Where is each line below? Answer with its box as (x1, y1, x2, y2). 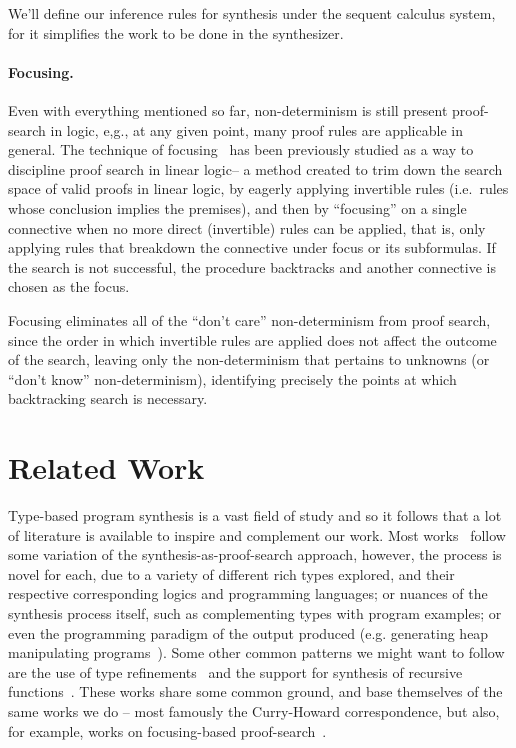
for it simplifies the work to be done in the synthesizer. (8, 22, 344, 43)
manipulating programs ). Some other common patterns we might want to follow (8, 642, 505, 663)
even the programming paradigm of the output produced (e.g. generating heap (8, 622, 489, 643)
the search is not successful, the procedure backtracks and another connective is (8, 256, 496, 277)
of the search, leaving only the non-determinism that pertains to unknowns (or (8, 349, 490, 370)
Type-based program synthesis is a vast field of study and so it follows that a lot (8, 505, 502, 526)
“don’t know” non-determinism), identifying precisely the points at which (8, 368, 457, 389)
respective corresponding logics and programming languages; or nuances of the (8, 583, 488, 604)
